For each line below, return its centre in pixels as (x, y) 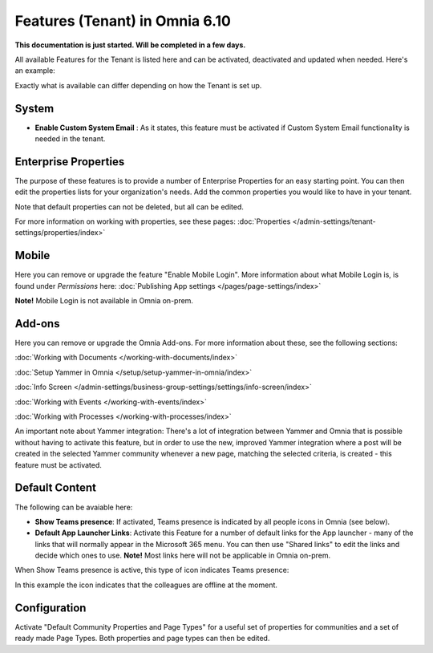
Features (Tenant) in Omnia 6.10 (123, 21)
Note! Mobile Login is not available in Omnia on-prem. (104, 301)
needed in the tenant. (70, 139)
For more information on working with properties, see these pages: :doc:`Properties (153, 221)
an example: (35, 71)
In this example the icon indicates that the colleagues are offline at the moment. (146, 585)
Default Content (55, 488)
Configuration (51, 608)
